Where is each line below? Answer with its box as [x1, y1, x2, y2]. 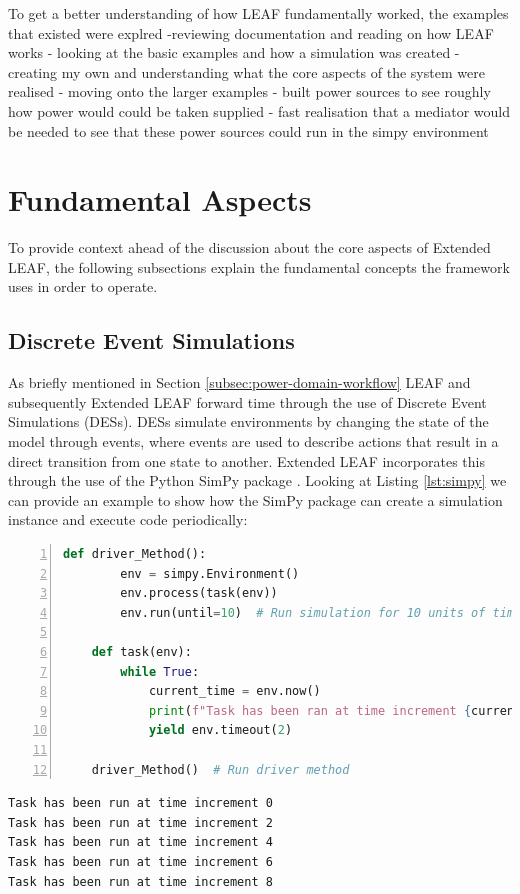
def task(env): [91, 644, 192, 659]
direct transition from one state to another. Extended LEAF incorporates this [8, 450, 485, 471]
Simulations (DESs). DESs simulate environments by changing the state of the [8, 411, 489, 432]
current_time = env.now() [148, 684, 321, 699]
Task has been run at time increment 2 [8, 815, 273, 830]
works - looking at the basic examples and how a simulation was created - [8, 42, 460, 63]
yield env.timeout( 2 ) [148, 723, 293, 738]
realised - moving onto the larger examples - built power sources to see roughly [8, 81, 491, 102]
